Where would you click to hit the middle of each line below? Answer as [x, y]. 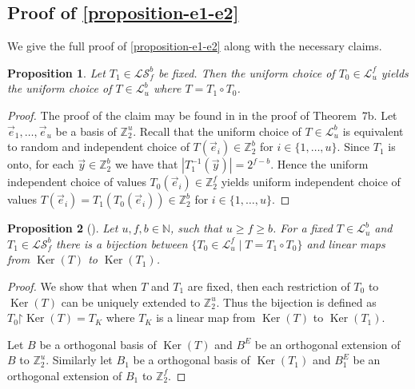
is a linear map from [206, 318]
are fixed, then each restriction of [269, 286]
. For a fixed [302, 228]
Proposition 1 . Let [56, 72]
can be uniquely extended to [131, 302]
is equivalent [373, 131]
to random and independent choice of [98, 147]
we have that [146, 164]
